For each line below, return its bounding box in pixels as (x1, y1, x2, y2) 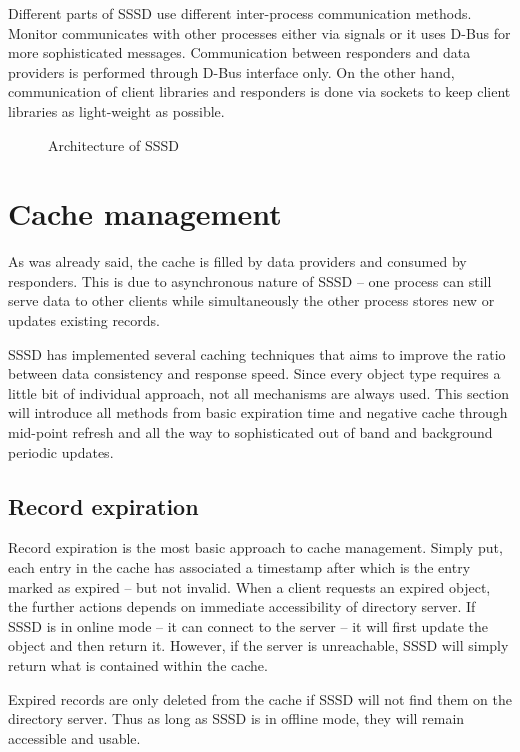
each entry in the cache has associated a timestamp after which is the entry (8, 557, 471, 578)
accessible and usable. (8, 727, 141, 748)
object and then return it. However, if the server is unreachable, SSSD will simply (8, 635, 509, 656)
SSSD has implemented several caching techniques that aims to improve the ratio (8, 343, 506, 364)
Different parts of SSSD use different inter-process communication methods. (8, 3, 472, 23)
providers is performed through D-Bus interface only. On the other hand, (8, 61, 455, 82)
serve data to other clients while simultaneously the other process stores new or (8, 290, 495, 311)
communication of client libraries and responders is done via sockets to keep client (8, 81, 511, 102)
